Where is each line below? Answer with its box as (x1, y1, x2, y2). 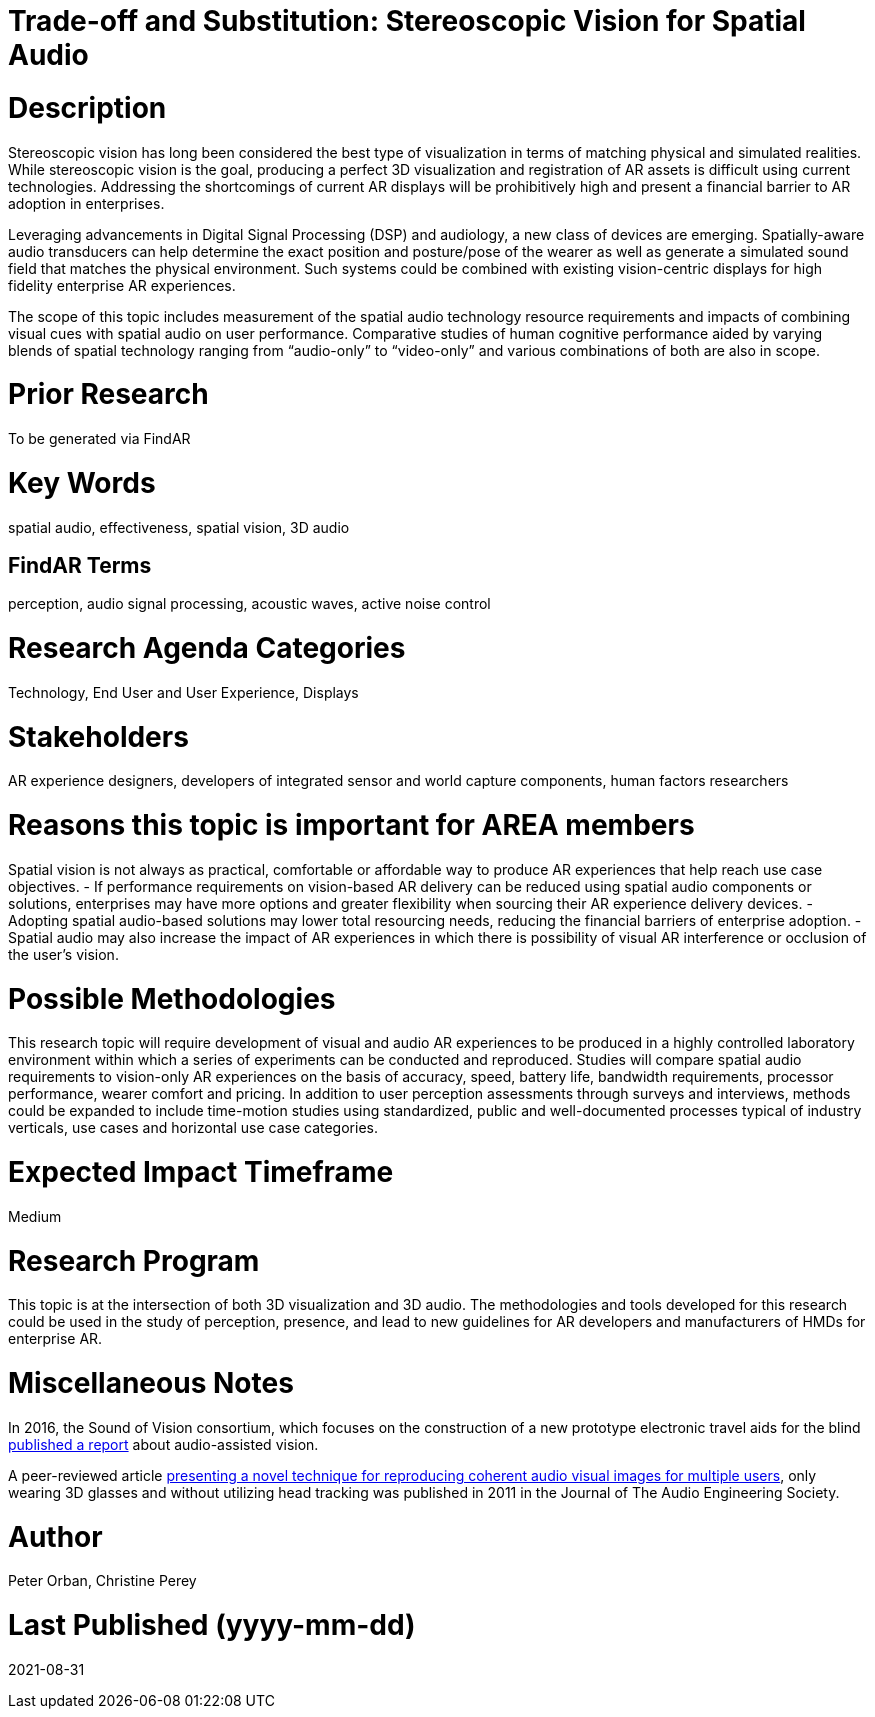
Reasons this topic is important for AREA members (8, 808, 695, 843)
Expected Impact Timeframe (8, 1155, 394, 1190)
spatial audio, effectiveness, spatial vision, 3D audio (8, 518, 350, 536)
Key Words (8, 465, 156, 500)
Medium (8, 1207, 62, 1225)
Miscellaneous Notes (8, 1366, 294, 1401)
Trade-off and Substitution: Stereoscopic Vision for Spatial (8, 4, 806, 38)
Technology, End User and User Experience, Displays (8, 683, 359, 701)
